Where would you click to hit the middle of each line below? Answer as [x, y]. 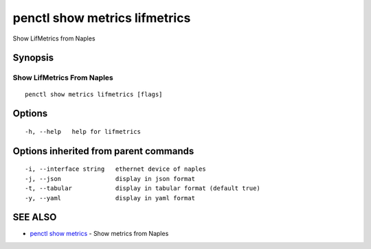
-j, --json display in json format [110, 179]
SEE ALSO [35, 217]
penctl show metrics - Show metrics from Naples [99, 234]
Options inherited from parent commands [103, 151]
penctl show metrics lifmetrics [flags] [94, 94]
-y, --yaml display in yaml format [110, 198]
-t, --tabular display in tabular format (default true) [143, 188]
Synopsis [33, 58]
